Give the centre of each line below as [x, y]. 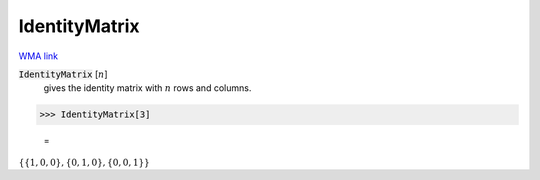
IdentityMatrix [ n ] [63, 74]
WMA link [38, 56]
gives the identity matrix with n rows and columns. [147, 88]
